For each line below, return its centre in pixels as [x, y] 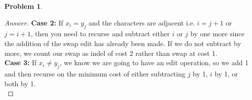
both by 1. [20, 83]
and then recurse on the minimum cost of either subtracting [95, 73]
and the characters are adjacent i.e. [142, 22]
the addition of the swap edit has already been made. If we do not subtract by [123, 43]
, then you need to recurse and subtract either [100, 34]
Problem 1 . [24, 6]
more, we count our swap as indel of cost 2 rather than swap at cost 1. [111, 53]
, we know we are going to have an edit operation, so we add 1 [154, 62]
